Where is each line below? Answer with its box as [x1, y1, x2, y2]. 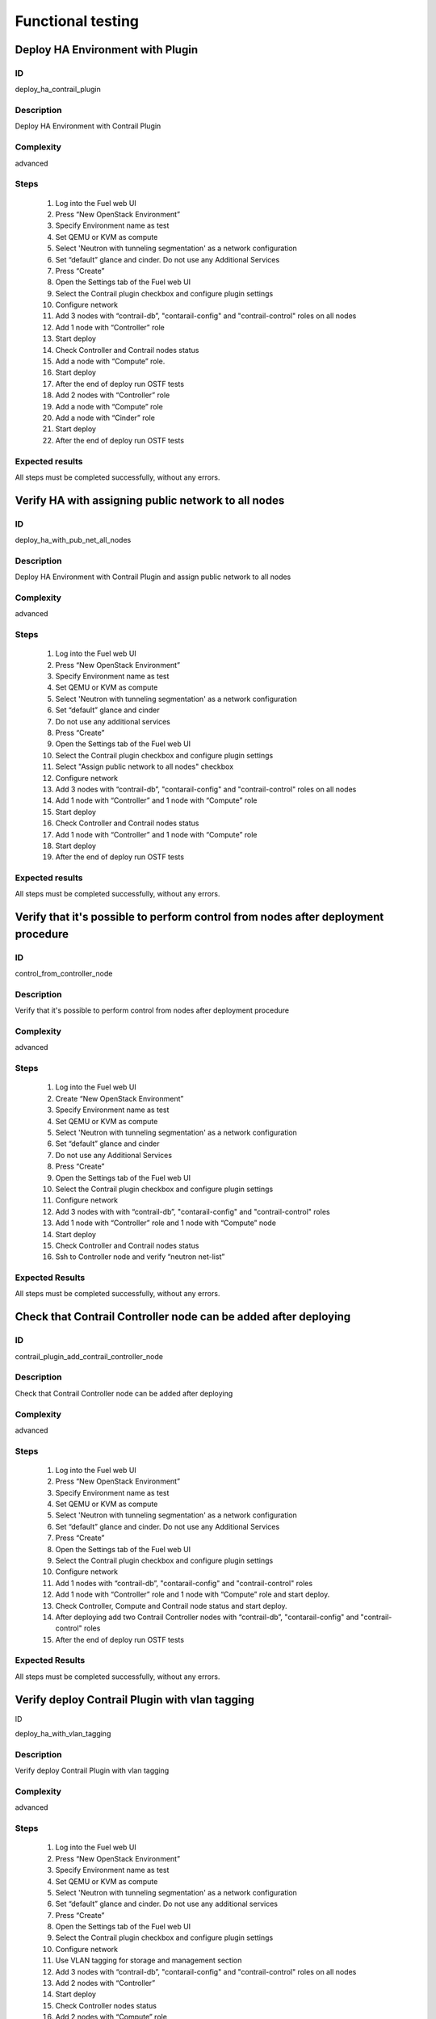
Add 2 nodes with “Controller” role [55, 390, 170, 400]
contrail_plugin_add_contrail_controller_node [15, 1351, 163, 1361]
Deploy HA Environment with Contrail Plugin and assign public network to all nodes [15, 572, 291, 581]
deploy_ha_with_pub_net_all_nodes [15, 535, 132, 545]
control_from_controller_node [15, 969, 113, 979]
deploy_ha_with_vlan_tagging [15, 1729, 111, 1739]
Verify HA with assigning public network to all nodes [15, 493, 285, 507]
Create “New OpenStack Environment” [55, 1093, 184, 1103]
